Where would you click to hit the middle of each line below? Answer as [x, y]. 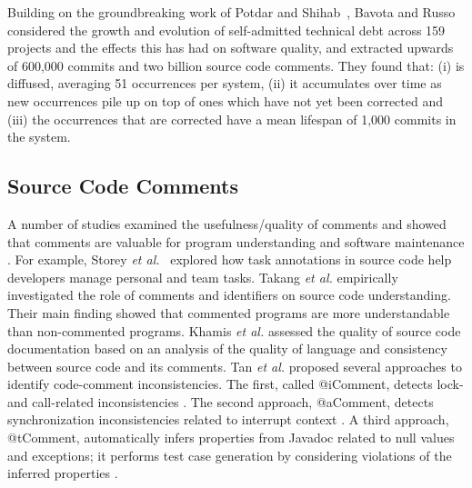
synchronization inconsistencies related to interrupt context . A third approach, [228, 419]
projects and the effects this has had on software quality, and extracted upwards [231, 48]
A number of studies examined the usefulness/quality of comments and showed [227, 223]
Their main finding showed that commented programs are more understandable [229, 312]
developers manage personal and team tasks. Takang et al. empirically [203, 277]
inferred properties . [63, 473]
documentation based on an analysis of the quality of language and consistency [227, 349]
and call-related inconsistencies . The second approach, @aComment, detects [221, 401]
